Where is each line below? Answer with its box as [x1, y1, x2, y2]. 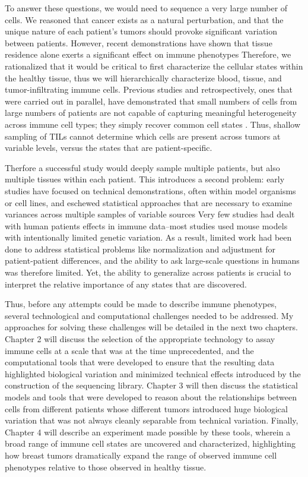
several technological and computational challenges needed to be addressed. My [5, 309, 294, 321]
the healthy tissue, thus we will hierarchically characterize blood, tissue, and [5, 71, 282, 84]
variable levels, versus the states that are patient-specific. [5, 141, 212, 154]
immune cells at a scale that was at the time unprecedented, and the [5, 344, 254, 356]
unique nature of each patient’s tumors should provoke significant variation [5, 25, 278, 37]
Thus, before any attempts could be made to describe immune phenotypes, [5, 298, 277, 310]
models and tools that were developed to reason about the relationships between [5, 391, 297, 403]
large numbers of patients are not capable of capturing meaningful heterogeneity [5, 106, 297, 119]
